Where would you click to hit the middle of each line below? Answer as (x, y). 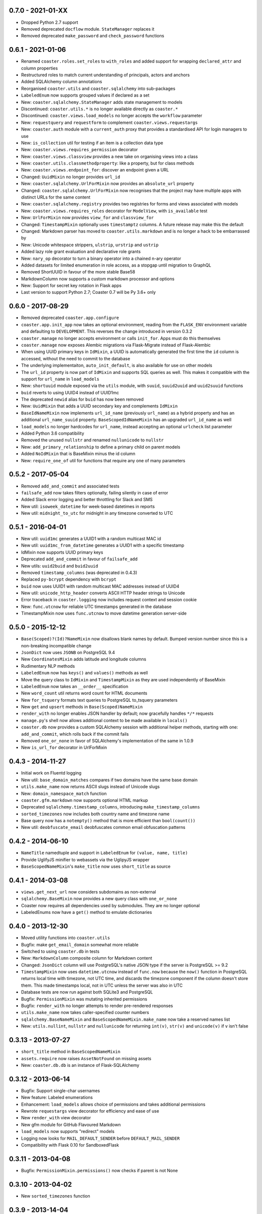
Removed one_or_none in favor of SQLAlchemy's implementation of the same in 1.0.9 (107, 741)
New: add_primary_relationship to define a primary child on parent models (101, 447)
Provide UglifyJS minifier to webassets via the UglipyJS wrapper (85, 860)
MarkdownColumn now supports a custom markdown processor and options (98, 279)
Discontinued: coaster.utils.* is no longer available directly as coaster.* (99, 109)
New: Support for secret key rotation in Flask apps (71, 286)
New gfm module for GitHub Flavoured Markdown (71, 1125)
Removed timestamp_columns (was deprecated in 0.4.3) (79, 573)
